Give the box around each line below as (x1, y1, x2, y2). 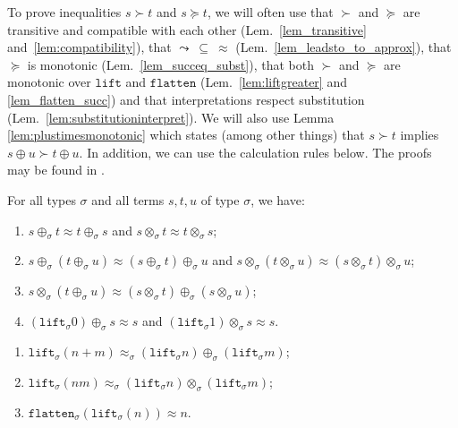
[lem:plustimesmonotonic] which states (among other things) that (7, 125, 365, 144)
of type (200, 190, 240, 209)
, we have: (250, 190, 305, 209)
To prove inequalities (7, 3, 122, 21)
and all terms (91, 190, 165, 209)
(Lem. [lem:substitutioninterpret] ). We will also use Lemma (7, 107, 335, 126)
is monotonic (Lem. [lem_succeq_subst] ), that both (27, 55, 314, 73)
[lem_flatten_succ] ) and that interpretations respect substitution (7, 90, 365, 108)
